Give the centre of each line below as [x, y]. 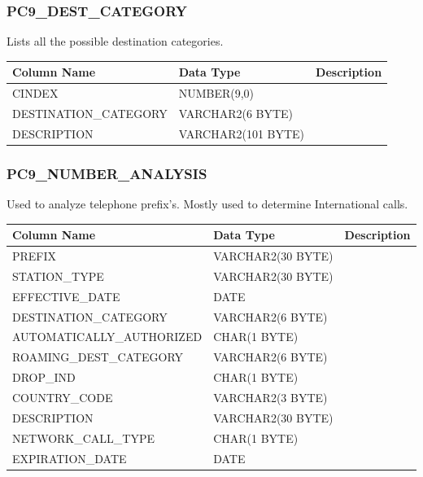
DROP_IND [44, 377]
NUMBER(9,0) [216, 93]
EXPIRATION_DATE [70, 458]
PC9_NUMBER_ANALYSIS [107, 173]
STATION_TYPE [58, 276]
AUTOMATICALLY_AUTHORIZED [107, 337]
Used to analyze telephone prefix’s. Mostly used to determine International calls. [207, 204]
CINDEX [35, 93]
